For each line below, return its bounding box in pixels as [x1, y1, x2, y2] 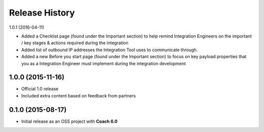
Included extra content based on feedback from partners [21, 93, 136, 98]
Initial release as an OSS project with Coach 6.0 [21, 118, 118, 124]
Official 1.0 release [21, 86, 59, 92]
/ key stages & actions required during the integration [21, 40, 129, 46]
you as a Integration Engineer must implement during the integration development [21, 60, 186, 66]
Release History [9, 7, 75, 18]
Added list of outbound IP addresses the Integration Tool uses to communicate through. [21, 47, 198, 53]
